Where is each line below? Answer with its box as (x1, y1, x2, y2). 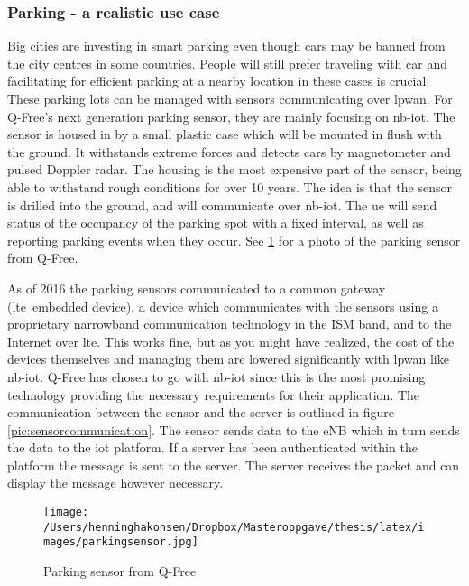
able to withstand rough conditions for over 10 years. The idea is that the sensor (7, 177, 452, 196)
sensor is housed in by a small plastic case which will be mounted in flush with (7, 125, 442, 144)
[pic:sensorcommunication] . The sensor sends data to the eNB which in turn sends (7, 420, 460, 439)
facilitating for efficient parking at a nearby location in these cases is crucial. (7, 71, 430, 90)
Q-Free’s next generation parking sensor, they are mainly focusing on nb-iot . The (7, 107, 455, 126)
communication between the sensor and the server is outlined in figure (7, 403, 395, 422)
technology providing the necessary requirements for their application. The (7, 385, 420, 404)
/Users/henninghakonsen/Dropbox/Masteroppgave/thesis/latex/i (43, 520, 425, 534)
